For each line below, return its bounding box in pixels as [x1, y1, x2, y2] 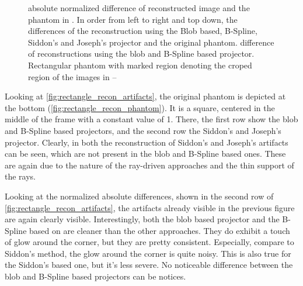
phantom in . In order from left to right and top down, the [28, 13, 238, 25]
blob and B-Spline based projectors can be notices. [5, 270, 186, 282]
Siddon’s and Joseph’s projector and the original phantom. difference [28, 36, 274, 48]
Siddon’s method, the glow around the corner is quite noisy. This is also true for [5, 247, 291, 259]
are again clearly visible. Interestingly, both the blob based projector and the [5, 213, 280, 225]
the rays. [5, 170, 36, 182]
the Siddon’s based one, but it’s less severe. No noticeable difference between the [5, 259, 293, 271]
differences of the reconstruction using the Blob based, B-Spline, [28, 25, 257, 37]
